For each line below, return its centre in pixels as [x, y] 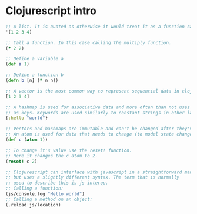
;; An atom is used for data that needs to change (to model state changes [100, 134]
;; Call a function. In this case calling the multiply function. [89, 42]
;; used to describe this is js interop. [57, 183]
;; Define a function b [35, 75]
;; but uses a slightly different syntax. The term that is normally [93, 177]
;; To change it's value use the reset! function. [69, 150]
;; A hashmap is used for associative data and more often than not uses [98, 107]
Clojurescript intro [51, 11]
